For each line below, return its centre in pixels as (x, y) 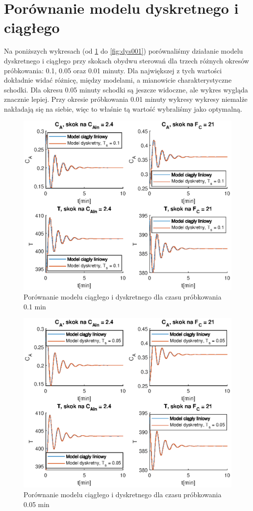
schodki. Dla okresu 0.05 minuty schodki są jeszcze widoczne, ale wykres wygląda (126, 89)
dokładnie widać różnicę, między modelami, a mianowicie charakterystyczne (118, 80)
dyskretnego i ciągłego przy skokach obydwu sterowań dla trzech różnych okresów (126, 60)
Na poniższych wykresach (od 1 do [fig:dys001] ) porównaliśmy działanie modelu (124, 51)
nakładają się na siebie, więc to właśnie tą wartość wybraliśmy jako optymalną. (123, 108)
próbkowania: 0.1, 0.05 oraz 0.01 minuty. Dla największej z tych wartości (113, 70)
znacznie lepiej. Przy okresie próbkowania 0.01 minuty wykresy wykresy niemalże (126, 99)
